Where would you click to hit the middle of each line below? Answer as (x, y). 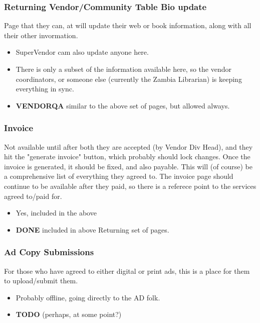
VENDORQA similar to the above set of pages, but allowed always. (123, 105)
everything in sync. (45, 89)
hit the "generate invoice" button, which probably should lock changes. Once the (127, 156)
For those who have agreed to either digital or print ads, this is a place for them (127, 271)
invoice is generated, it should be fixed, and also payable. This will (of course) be (128, 166)
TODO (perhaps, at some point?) (69, 314)
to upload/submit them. (41, 281)
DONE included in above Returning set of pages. (92, 229)
